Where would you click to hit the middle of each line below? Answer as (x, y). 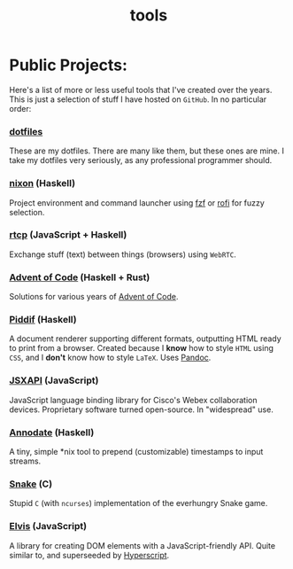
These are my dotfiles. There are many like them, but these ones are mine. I (147, 151)
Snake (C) (31, 484)
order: (20, 108)
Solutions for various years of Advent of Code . (94, 297)
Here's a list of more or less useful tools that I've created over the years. (141, 90)
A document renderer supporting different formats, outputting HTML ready (145, 339)
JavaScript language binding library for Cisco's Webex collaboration (133, 400)
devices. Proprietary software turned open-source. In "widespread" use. (142, 409)
